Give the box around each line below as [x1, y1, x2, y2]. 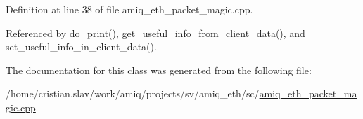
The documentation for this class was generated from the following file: [6, 62, 312, 77]
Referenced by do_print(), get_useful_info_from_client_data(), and [6, 25, 305, 40]
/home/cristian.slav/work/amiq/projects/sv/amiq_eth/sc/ [6, 86, 260, 101]
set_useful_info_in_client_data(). [6, 39, 157, 54]
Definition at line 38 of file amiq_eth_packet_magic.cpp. [6, 2, 253, 16]
